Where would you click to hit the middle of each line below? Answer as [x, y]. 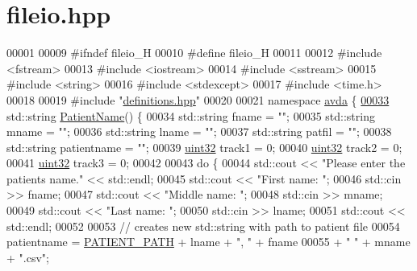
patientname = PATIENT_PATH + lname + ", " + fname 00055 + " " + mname [208, 242]
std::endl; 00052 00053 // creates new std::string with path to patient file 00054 [203, 226]
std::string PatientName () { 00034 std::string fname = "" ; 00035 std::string [191, 115]
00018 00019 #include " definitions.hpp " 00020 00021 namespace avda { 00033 [198, 99]
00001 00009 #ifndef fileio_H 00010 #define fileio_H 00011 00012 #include [194, 53]
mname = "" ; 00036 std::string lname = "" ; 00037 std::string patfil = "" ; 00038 [199, 131]
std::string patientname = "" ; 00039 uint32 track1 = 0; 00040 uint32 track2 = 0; [204, 147]
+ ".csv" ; [28, 257]
